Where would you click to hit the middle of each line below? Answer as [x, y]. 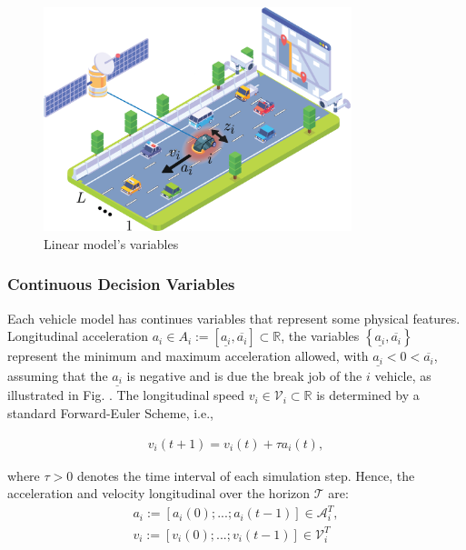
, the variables [320, 336]
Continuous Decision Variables [121, 284]
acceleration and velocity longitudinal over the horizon [159, 493]
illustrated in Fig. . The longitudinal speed [126, 395]
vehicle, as [403, 375]
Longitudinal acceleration [78, 336]
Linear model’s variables [111, 243]
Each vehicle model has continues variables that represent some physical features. [234, 318]
